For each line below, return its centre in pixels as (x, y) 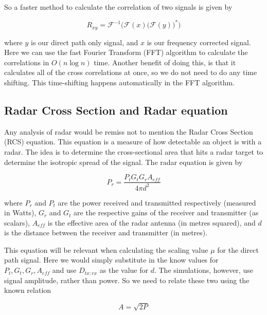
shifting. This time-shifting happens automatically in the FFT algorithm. (120, 82)
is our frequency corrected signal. (199, 42)
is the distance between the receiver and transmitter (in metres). (106, 233)
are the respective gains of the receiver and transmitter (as (166, 212)
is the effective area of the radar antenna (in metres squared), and (152, 222)
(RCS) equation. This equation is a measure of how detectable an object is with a (133, 142)
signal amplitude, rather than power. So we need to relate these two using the (127, 280)
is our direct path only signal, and (85, 42)
